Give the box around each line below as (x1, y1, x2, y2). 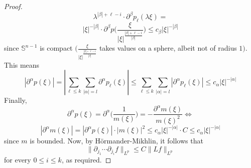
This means (4, 59, 40, 70)
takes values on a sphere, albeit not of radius (99, 43, 237, 53)
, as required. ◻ (61, 154, 111, 165)
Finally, (4, 95, 27, 105)
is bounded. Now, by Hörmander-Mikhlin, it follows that (30, 135, 203, 146)
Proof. (4, 1, 23, 11)
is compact (40, 43, 73, 53)
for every (4, 154, 31, 165)
